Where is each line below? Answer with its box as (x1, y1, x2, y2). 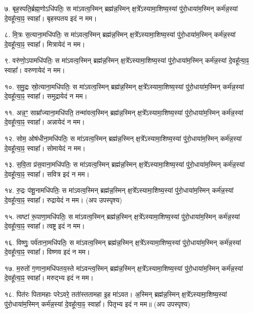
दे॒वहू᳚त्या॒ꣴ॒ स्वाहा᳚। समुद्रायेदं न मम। (4, 91, 87, 101)
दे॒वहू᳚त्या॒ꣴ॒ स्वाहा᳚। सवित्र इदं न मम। (4, 168, 90, 179)
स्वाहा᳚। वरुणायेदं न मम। (4, 64, 65, 75)
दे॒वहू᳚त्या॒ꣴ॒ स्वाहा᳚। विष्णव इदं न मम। (4, 247, 90, 257)
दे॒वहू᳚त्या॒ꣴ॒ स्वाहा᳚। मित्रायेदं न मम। (4, 39, 85, 49)
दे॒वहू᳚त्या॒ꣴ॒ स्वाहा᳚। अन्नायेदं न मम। (4, 117, 85, 127)
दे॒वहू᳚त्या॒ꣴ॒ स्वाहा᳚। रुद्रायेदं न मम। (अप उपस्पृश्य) (4, 194, 122, 205)
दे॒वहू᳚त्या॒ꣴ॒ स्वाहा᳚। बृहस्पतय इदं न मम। (4, 13, 97, 23)
